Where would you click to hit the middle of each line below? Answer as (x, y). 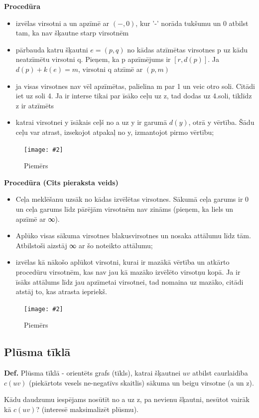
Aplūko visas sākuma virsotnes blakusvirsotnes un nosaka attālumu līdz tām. (133, 235)
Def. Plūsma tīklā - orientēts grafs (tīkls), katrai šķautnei (92, 373)
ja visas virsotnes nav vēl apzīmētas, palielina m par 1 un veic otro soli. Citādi (135, 86)
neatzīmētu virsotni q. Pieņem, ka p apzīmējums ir (93, 59)
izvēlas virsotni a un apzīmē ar (63, 23)
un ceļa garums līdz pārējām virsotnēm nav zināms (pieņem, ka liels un (125, 209)
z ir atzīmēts (35, 105)
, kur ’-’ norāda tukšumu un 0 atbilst (192, 23)
